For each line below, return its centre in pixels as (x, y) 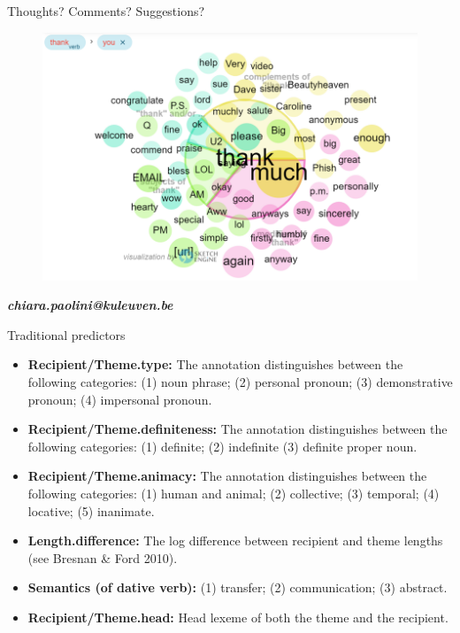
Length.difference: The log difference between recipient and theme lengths (235, 540)
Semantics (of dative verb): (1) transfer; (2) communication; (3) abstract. (238, 587)
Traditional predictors (66, 334)
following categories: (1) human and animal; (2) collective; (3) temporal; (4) (234, 493)
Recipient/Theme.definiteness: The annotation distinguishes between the (238, 429)
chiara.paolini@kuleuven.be (90, 305)
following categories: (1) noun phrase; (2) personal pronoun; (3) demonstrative (240, 382)
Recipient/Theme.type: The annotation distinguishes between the (215, 364)
